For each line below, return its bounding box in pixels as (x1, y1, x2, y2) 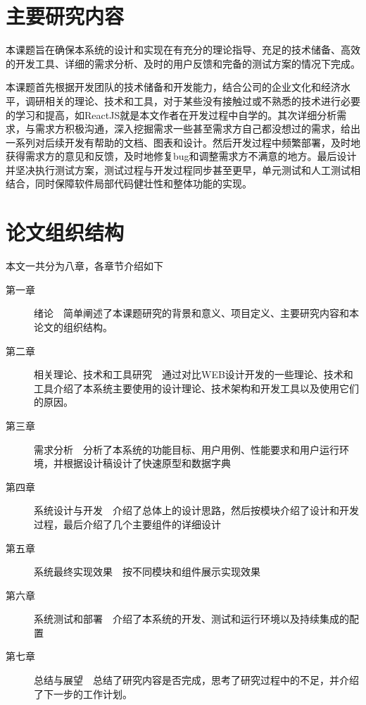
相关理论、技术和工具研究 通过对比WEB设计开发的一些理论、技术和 (34, 367, 353, 382)
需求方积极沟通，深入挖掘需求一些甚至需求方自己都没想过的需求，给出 (34, 121, 360, 136)
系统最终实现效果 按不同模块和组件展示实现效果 (34, 564, 260, 579)
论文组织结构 (6, 218, 125, 247)
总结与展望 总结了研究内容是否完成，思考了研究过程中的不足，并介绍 (34, 673, 359, 687)
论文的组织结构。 (34, 319, 113, 334)
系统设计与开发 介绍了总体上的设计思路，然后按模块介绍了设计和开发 (34, 503, 359, 518)
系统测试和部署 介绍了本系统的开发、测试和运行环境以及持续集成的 (34, 611, 349, 626)
